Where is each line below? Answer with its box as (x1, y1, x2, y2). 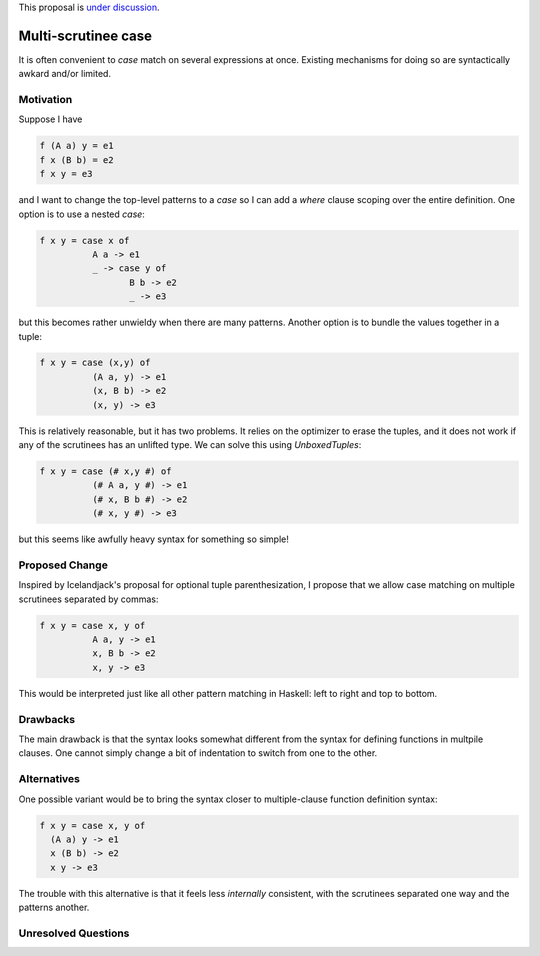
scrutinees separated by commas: (18, 593, 159, 605)
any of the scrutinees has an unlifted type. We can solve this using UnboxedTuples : (18, 439, 362, 451)
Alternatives (18, 772, 80, 786)
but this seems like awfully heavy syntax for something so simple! (18, 533, 290, 545)
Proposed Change (18, 558, 109, 572)
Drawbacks (18, 712, 75, 726)
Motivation (18, 93, 73, 107)
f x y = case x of (39, 235, 130, 246)
